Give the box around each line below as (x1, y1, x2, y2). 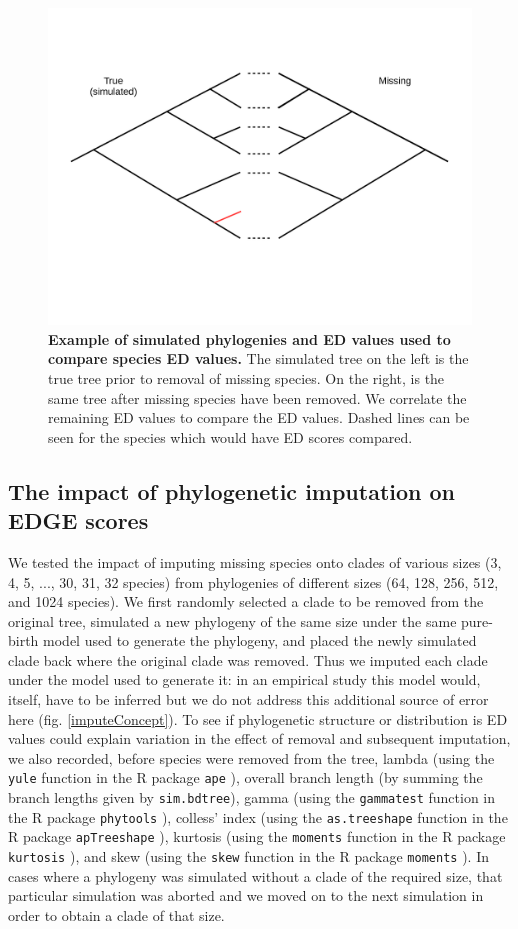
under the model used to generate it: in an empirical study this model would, (8, 669, 481, 690)
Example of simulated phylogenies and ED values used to (48, 328, 451, 349)
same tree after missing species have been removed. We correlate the (48, 387, 467, 408)
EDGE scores (8, 505, 149, 536)
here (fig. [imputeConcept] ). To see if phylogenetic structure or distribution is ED (8, 708, 508, 729)
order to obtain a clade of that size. (8, 904, 225, 925)
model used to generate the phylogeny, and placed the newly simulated (43, 630, 477, 651)
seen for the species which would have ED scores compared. (48, 426, 413, 447)
